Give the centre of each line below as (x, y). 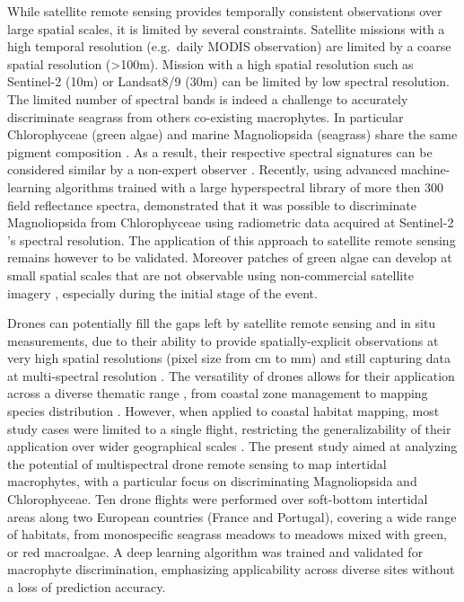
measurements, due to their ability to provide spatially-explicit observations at (223, 340)
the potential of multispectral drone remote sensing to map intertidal (197, 463)
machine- (425, 169)
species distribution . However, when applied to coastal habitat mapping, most (223, 411)
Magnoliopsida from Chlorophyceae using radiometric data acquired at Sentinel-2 (231, 222)
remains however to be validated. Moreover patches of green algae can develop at (230, 257)
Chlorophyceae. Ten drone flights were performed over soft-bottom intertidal (218, 499)
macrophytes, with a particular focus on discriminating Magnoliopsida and (212, 481)
